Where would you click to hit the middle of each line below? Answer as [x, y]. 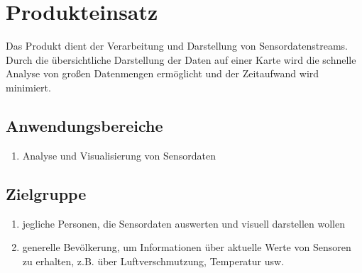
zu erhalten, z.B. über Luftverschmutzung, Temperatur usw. [153, 261]
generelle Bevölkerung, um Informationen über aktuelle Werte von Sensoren [187, 247]
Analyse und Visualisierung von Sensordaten [119, 155]
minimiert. [28, 87]
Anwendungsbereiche [84, 125]
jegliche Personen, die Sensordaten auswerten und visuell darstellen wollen [183, 223]
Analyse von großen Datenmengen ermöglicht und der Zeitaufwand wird [163, 73]
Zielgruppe [46, 193]
